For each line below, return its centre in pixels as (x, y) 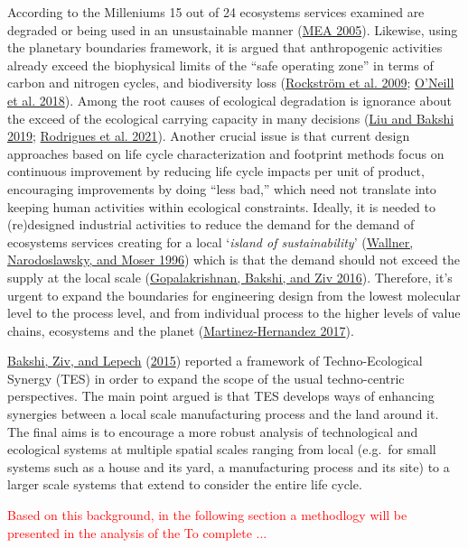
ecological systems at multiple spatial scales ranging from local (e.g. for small (222, 449)
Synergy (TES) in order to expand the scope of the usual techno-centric (206, 378)
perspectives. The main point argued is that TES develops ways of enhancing (221, 396)
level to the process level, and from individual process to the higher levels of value (234, 313)
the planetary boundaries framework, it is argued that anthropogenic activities (225, 47)
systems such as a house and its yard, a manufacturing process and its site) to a (229, 466)
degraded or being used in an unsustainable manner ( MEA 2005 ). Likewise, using (233, 29)
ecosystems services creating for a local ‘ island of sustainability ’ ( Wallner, (211, 241)
